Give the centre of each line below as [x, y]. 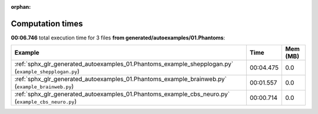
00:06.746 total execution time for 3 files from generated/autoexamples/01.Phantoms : [118, 38]
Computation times [47, 24]
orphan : [21, 7]
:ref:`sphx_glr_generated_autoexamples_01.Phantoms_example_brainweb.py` [120, 79]
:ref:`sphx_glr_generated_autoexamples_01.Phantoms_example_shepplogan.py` [124, 64]
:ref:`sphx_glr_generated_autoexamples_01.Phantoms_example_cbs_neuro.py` [122, 94]
